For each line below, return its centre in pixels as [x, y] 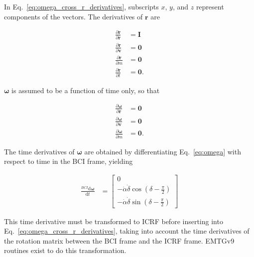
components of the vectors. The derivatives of [73, 16]
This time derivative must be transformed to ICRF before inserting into [114, 221]
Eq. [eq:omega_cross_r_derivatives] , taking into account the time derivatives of [127, 231]
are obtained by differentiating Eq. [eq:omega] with [163, 151]
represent [210, 6]
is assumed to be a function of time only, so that [86, 90]
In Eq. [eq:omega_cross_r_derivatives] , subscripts [81, 6]
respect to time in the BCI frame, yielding [68, 161]
